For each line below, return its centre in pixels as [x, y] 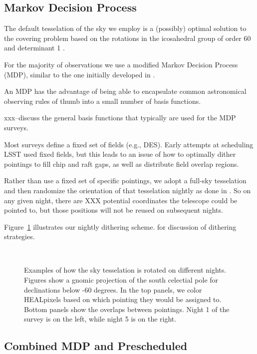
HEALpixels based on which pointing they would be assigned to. [123, 299]
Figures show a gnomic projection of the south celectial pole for [121, 280]
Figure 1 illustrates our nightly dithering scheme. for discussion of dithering [120, 226]
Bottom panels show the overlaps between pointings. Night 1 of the [127, 309]
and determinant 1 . [34, 48]
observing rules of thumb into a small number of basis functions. [103, 101]
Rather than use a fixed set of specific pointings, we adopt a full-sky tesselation [125, 180]
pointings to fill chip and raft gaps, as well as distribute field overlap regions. [122, 164]
